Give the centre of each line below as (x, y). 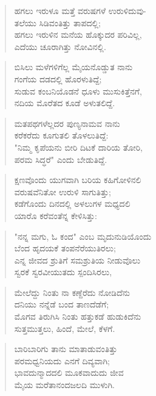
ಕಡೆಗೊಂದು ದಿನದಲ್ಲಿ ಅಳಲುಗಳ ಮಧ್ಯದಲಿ (72, 203)
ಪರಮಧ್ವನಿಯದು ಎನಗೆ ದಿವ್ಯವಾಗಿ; (62, 360)
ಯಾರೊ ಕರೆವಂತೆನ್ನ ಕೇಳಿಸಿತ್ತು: (56, 215)
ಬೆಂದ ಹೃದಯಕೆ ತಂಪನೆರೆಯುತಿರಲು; (65, 248)
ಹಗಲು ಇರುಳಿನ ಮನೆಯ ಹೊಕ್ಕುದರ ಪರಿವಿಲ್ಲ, (78, 34)
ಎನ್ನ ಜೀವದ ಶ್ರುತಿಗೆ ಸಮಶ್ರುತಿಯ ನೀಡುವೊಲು (77, 260)
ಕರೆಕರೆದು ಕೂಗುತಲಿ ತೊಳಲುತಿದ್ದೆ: (61, 135)
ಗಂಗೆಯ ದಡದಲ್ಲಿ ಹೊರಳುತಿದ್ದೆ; (58, 78)
